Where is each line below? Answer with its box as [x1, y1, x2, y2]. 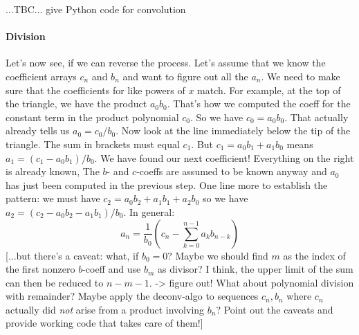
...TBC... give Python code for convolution [6, 2, 186, 16]
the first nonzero [6, 262, 75, 276]
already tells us [6, 123, 70, 138]
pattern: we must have [6, 191, 100, 206]
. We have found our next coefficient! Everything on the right [94, 150, 354, 165]
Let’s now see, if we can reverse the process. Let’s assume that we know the [6, 55, 326, 70]
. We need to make [261, 69, 340, 83]
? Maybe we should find [167, 248, 268, 262]
